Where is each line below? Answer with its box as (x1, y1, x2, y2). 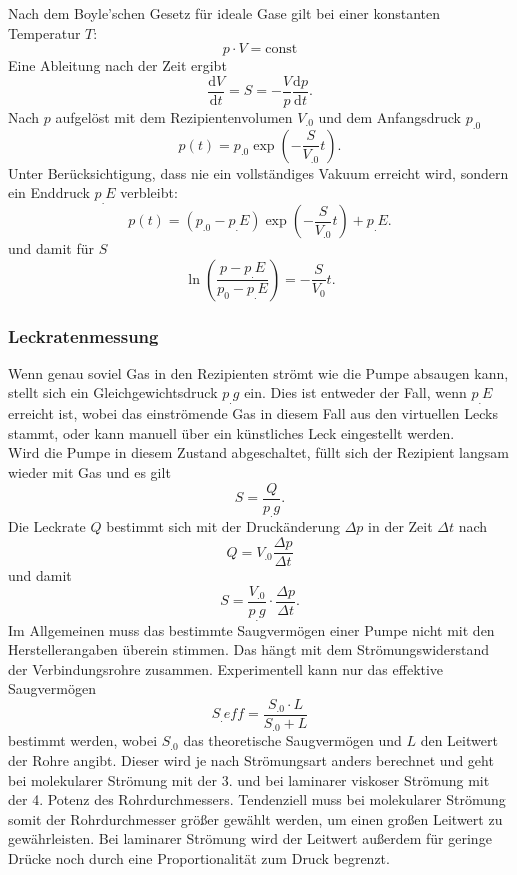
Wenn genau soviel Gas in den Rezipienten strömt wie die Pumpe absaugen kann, (8, 362, 509, 383)
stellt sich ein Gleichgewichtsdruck (8, 382, 218, 403)
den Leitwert (420, 730, 498, 751)
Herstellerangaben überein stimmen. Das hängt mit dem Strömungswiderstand (8, 639, 490, 660)
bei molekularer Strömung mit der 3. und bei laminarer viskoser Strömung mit (8, 769, 490, 790)
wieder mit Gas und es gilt (8, 462, 171, 483)
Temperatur (8, 22, 81, 43)
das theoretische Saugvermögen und (183, 730, 402, 751)
